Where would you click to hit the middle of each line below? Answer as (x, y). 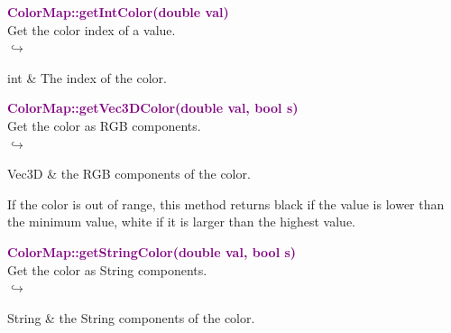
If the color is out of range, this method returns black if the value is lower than (226, 203)
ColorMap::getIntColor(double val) (118, 12)
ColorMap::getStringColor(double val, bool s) (152, 251)
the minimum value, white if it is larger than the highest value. (182, 222)
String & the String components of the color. (131, 317)
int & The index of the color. (87, 77)
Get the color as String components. (107, 269)
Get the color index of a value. (92, 29)
